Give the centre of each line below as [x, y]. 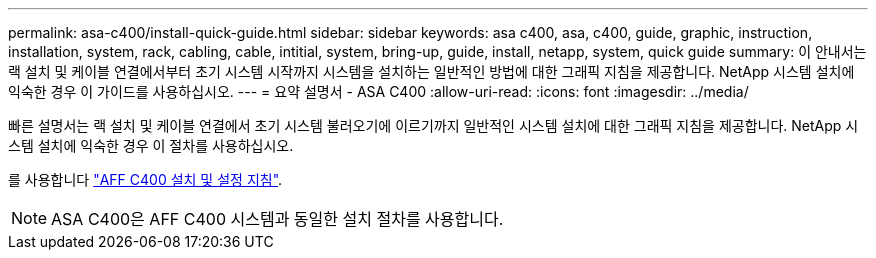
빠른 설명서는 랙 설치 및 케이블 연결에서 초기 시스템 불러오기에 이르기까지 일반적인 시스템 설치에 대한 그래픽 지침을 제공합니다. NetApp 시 [433, 125]
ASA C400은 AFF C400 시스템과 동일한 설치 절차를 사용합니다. [277, 219]
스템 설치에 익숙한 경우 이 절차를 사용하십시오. [151, 145]
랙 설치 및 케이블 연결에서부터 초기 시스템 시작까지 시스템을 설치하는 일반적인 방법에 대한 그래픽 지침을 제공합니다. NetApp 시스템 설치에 [431, 71]
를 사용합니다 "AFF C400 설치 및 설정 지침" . [145, 179]
